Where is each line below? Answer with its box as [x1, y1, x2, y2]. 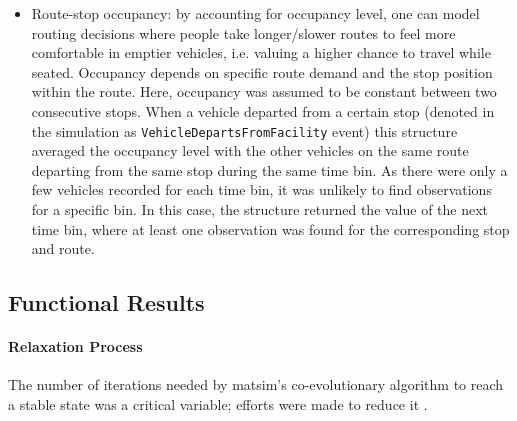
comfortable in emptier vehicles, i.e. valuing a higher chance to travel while [31, 42, 491, 63]
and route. [31, 238, 95, 259]
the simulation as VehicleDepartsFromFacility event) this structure [31, 120, 458, 141]
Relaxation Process [8, 336, 143, 357]
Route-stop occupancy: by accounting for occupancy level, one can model [31, 3, 480, 23]
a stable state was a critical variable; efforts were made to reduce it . [8, 393, 428, 414]
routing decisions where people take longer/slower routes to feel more [31, 22, 456, 43]
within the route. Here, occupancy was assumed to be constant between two [31, 81, 497, 102]
